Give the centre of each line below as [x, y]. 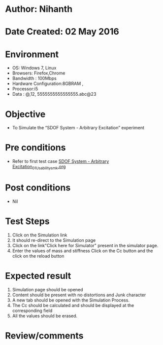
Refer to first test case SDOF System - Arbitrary [61, 161]
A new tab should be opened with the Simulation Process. [71, 300]
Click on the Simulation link [40, 235]
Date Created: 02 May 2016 [62, 32]
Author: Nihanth [39, 9]
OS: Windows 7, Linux [34, 68]
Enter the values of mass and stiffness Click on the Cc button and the [82, 251]
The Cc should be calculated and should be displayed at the [73, 305]
